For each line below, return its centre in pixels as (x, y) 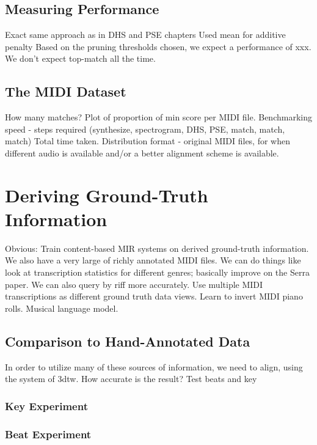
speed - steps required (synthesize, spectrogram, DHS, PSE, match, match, (145, 129)
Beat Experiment (48, 434)
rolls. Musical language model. (62, 308)
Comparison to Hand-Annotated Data (128, 341)
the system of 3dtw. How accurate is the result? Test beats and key (131, 379)
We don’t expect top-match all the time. (80, 58)
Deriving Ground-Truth (107, 195)
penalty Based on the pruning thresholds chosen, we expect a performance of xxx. (158, 46)
